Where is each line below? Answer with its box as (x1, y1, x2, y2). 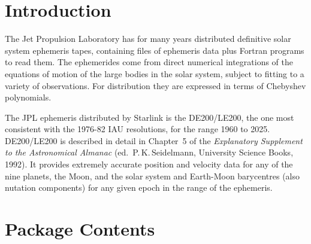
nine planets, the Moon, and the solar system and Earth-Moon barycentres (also (5, 169, 300, 182)
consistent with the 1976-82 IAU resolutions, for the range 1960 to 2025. (5, 123, 270, 135)
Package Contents (5, 216, 155, 241)
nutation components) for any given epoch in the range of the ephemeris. (5, 181, 273, 194)
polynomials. (5, 91, 52, 103)
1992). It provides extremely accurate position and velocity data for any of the (5, 158, 293, 170)
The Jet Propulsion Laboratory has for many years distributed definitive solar (5, 32, 291, 45)
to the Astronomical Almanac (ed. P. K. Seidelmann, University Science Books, (5, 146, 294, 158)
